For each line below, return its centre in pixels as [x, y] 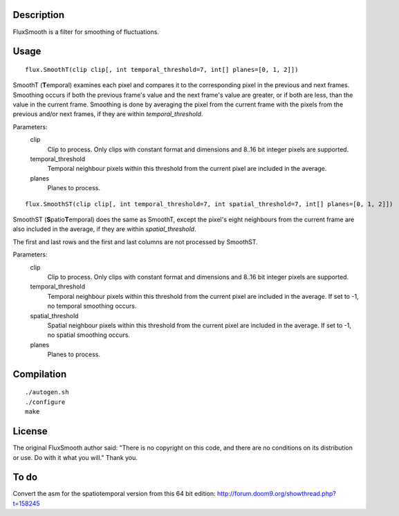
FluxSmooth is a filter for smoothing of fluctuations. [86, 32]
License [30, 431]
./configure [45, 402]
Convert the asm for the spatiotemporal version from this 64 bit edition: [114, 494]
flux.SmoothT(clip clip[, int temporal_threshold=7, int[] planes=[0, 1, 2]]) [162, 70]
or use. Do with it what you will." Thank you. [75, 457]
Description [39, 15]
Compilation [40, 374]
